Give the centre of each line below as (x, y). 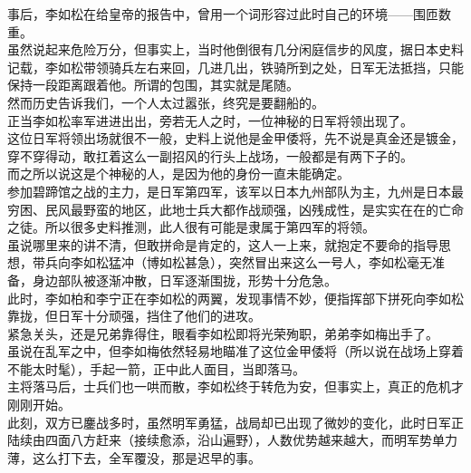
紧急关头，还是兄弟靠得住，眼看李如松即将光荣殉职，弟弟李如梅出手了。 (223, 333)
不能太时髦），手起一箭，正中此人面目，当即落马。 (156, 368)
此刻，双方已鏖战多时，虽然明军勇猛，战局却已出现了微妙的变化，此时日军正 (235, 422)
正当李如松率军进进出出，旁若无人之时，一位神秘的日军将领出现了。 (210, 120)
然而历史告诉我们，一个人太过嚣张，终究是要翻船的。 (166, 102)
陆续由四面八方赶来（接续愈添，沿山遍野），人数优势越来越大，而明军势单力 (232, 440)
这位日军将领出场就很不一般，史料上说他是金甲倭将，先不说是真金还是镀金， (235, 138)
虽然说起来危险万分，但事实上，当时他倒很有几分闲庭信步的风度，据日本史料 (235, 49)
